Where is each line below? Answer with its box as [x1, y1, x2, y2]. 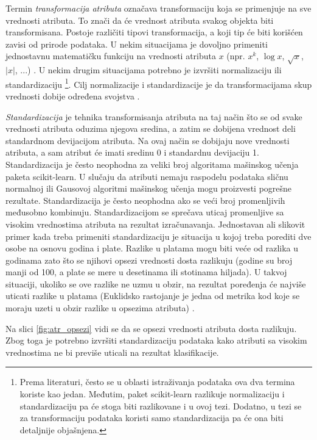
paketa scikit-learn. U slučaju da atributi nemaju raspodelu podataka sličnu [5, 170, 288, 182]
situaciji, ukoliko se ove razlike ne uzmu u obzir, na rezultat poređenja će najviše [5, 277, 306, 290]
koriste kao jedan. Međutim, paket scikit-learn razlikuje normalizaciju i [19, 388, 285, 400]
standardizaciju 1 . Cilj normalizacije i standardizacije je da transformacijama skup [5, 76, 312, 90]
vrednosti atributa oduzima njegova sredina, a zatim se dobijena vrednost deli [5, 122, 296, 135]
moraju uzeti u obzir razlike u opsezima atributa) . [5, 301, 195, 314]
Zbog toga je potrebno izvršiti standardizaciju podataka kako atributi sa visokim [5, 334, 307, 347]
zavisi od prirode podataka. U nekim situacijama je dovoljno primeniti [5, 37, 268, 50]
